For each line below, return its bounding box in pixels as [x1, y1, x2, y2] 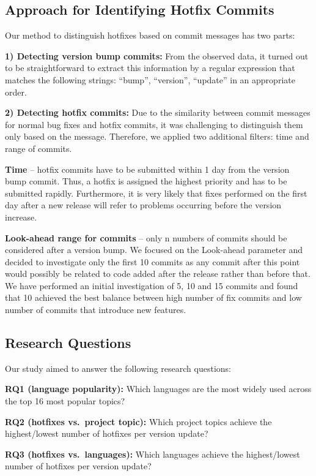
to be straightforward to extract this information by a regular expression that [5, 61, 295, 74]
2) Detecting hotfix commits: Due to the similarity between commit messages [5, 106, 310, 119]
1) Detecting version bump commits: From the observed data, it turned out [5, 49, 309, 62]
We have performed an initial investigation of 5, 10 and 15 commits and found [5, 279, 298, 292]
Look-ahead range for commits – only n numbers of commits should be [5, 231, 287, 244]
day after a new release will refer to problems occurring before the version [5, 198, 282, 211]
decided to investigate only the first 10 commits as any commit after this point [5, 255, 300, 268]
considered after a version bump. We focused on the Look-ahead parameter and [5, 243, 303, 256]
